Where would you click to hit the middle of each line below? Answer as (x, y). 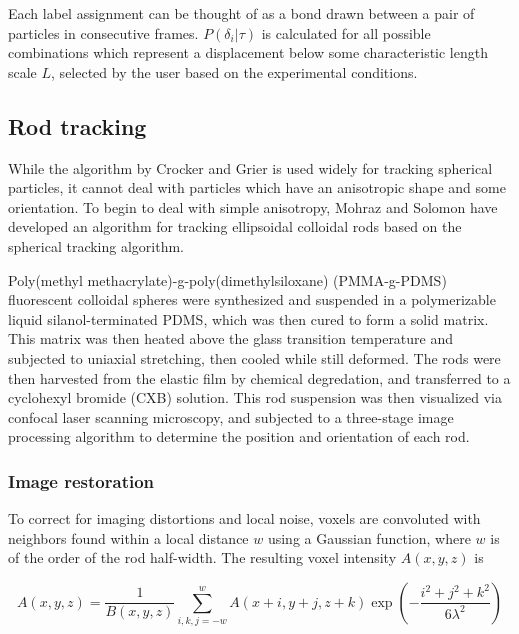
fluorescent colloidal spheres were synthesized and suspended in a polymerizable (252, 299)
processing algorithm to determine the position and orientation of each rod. (239, 436)
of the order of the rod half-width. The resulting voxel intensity (202, 557)
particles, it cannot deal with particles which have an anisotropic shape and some (257, 187)
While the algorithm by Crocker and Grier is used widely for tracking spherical (250, 167)
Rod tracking (77, 125)
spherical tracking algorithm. (96, 245)
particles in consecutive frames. (103, 32)
